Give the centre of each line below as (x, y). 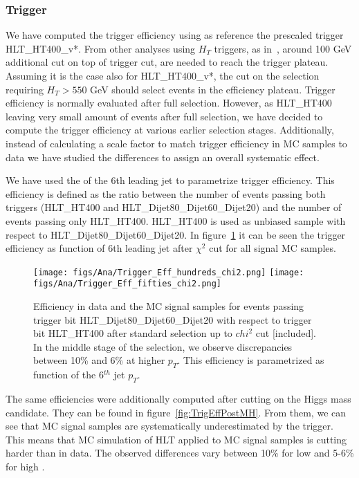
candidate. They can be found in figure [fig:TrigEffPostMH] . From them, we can (176, 412)
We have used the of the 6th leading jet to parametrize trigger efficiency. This (170, 180)
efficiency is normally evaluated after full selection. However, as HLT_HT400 (169, 103)
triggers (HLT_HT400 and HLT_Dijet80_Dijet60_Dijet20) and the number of (174, 207)
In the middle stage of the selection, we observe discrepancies (163, 346)
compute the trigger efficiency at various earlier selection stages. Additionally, (170, 130)
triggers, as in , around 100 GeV (283, 48)
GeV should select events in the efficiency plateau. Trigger (213, 89)
